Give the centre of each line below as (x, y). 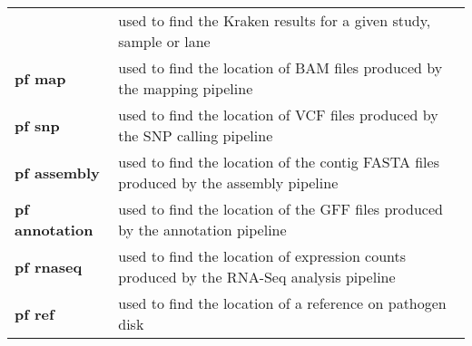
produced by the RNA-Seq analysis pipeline (257, 277)
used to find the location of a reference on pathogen (282, 303)
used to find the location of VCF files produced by (278, 115)
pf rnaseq (49, 266)
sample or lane (164, 41)
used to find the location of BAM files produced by (280, 67)
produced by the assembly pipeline (228, 183)
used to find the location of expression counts (262, 256)
